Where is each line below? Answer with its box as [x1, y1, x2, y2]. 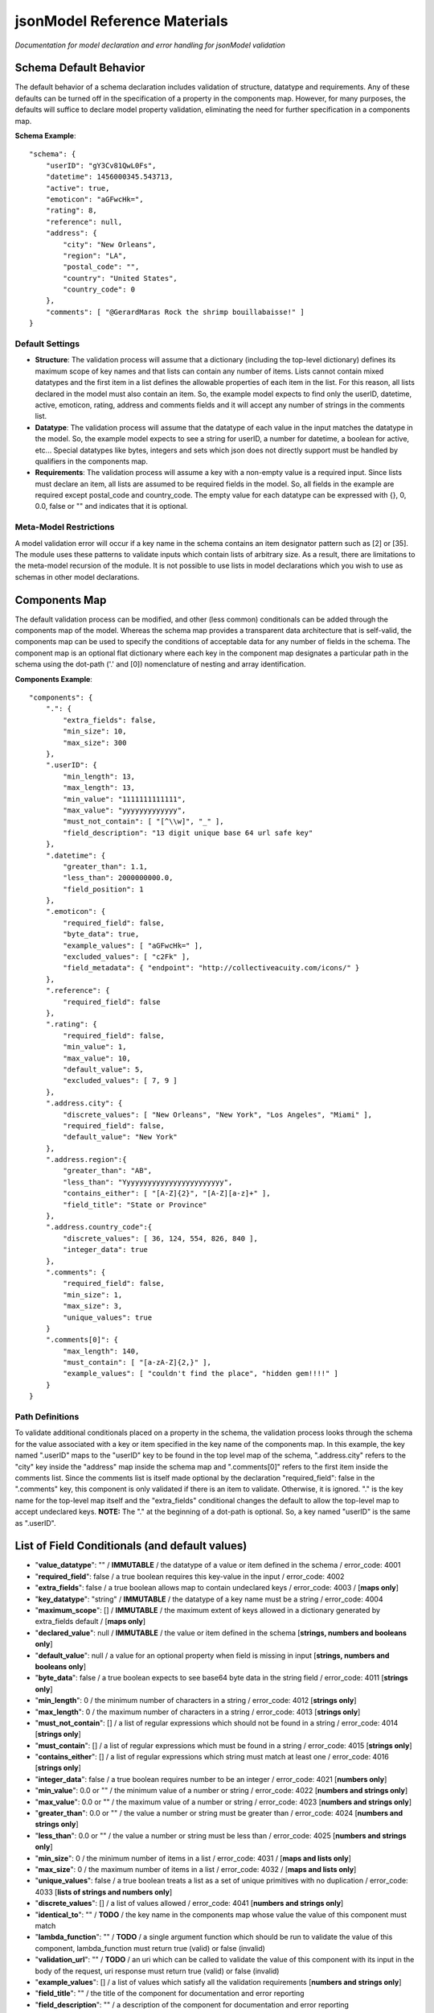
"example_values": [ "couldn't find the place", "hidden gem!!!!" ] [63, 1369, 339, 1379]
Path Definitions [14, 1412, 80, 1423]
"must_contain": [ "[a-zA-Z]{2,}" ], [63, 1358, 212, 1367]
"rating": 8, [45, 206, 97, 215]
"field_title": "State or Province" [63, 1200, 208, 1209]
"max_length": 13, [63, 783, 136, 792]
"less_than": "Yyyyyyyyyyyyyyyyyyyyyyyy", [63, 1177, 233, 1187]
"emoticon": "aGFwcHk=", [45, 194, 144, 204]
